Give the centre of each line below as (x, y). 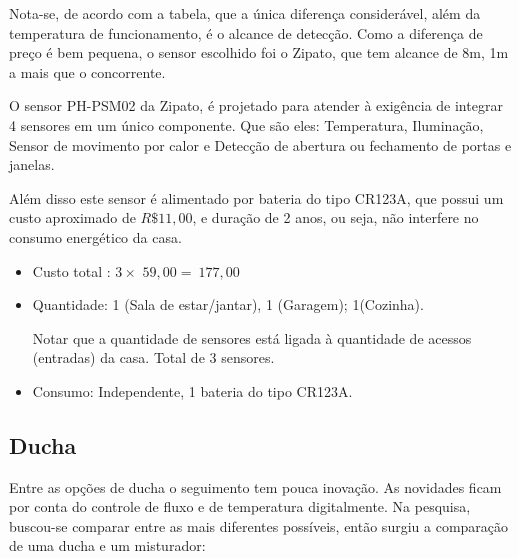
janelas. (32, 164)
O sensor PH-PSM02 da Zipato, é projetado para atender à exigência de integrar (256, 105)
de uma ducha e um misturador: (107, 545)
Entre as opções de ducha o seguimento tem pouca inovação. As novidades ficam (255, 486)
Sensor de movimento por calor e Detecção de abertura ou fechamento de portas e (260, 144)
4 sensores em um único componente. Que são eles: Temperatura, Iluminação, (246, 124)
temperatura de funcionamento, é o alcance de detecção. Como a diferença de (246, 32)
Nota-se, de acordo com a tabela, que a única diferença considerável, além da (245, 13)
